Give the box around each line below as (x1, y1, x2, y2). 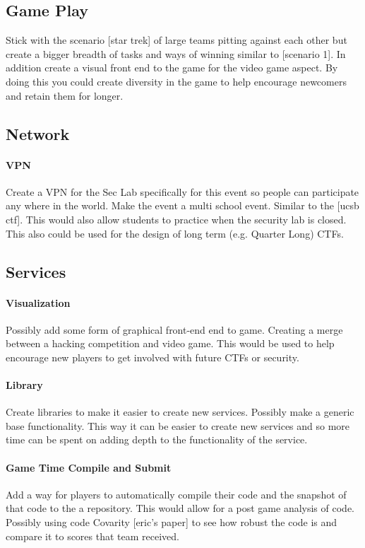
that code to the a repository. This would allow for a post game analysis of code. (6, 501, 354, 515)
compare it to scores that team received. (6, 528, 179, 543)
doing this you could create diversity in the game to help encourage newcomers (6, 74, 347, 88)
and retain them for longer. (6, 88, 124, 103)
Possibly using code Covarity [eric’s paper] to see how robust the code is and (6, 515, 337, 530)
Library (6, 378, 43, 392)
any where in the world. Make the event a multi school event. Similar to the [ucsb (6, 198, 359, 213)
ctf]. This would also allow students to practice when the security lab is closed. (6, 211, 347, 226)
